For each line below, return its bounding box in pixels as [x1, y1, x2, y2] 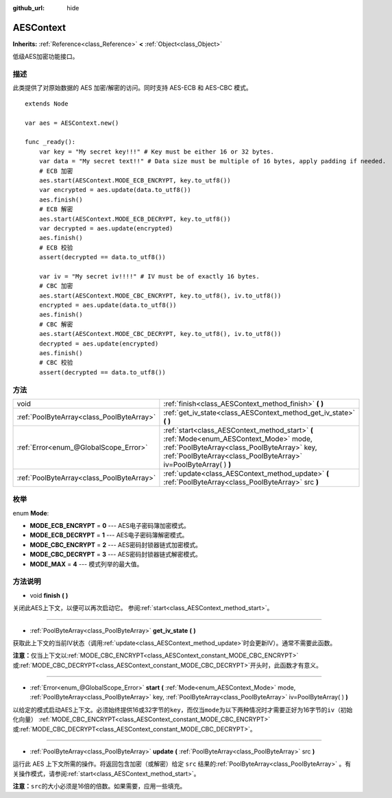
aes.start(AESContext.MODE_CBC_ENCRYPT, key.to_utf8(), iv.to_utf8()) [38, 291, 282, 300]
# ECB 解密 [38, 206, 73, 213]
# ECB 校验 [38, 243, 73, 252]
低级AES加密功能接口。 [12, 52, 79, 61]
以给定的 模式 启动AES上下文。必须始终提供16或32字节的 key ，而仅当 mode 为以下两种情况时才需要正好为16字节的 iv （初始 [12, 705, 353, 714]
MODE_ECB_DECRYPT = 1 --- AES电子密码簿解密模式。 [29, 531, 188, 540]
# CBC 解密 [38, 320, 73, 328]
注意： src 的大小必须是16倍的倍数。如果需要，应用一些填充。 [12, 782, 186, 790]
